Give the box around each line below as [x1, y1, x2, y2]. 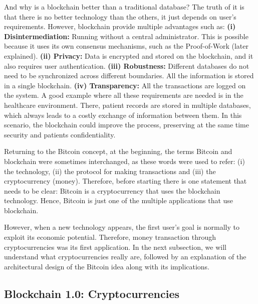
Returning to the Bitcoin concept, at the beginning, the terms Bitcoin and [4, 146, 232, 157]
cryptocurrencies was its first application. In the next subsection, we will [4, 241, 226, 252]
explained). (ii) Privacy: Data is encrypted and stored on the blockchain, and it [4, 50, 253, 61]
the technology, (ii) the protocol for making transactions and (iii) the [4, 166, 216, 176]
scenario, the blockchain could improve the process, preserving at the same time [4, 119, 249, 130]
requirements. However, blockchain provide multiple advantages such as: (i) [4, 21, 236, 32]
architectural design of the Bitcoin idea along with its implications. [4, 261, 210, 271]
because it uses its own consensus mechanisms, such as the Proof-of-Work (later [4, 41, 248, 51]
